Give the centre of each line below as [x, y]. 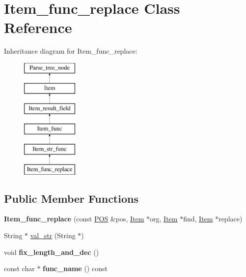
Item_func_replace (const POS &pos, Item [74, 219]
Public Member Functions [71, 198]
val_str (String [53, 235]
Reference [38, 27]
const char [19, 268]
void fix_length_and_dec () [52, 252]
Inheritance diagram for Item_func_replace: [71, 51]
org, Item [164, 219]
